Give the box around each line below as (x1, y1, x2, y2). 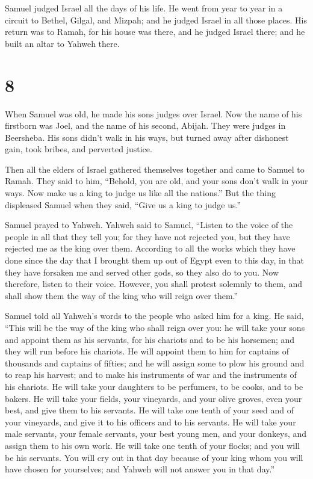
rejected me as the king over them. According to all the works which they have (5, 242, 296, 255)
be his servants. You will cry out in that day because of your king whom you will (5, 451, 303, 463)
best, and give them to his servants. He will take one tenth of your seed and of (5, 404, 294, 416)
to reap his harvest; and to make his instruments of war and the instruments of (5, 368, 297, 381)
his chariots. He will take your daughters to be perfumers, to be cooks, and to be (5, 380, 303, 392)
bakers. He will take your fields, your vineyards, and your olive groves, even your (5, 392, 302, 404)
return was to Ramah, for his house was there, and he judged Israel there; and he (5, 25, 305, 38)
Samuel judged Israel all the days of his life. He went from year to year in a (5, 2, 283, 14)
